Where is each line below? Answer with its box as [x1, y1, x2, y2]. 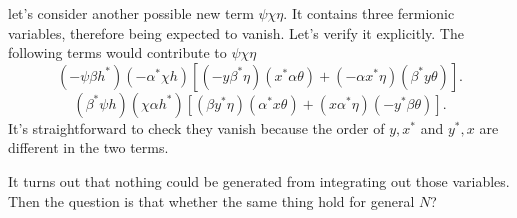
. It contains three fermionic [283, 3, 455, 23]
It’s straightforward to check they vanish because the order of [8, 117, 385, 138]
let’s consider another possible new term [8, 3, 254, 23]
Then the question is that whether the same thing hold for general [8, 190, 415, 211]
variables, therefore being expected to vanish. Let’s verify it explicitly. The [8, 22, 464, 43]
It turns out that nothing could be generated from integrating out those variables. [8, 170, 510, 191]
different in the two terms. [8, 137, 169, 158]
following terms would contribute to [8, 42, 227, 63]
